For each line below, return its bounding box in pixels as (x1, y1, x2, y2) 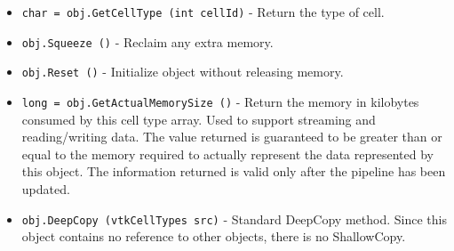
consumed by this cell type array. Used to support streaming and (21, 109, 376, 128)
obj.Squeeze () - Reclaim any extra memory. (21, 32, 274, 51)
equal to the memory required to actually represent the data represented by (21, 144, 434, 163)
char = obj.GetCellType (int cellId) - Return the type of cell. (21, 3, 385, 20)
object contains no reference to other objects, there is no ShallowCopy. (21, 227, 406, 246)
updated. (21, 180, 70, 198)
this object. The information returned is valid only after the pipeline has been (21, 162, 446, 181)
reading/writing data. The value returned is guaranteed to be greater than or (21, 127, 442, 146)
